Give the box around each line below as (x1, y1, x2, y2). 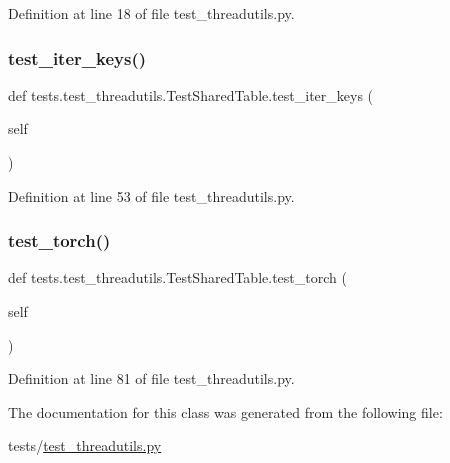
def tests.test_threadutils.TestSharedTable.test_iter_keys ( (8, 84, 374, 105)
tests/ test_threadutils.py (8, 435, 162, 456)
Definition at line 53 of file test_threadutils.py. (8, 185, 295, 206)
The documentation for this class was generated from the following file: (8, 401, 443, 422)
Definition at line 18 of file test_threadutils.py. (8, 3, 295, 23)
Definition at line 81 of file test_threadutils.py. (8, 368, 295, 389)
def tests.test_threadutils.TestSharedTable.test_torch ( (8, 267, 347, 288)
